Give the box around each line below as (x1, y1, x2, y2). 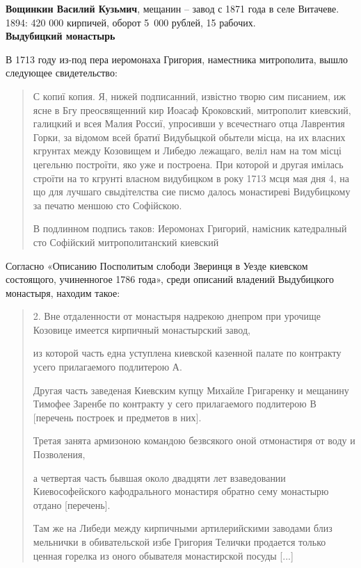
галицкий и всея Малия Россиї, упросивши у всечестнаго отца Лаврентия (33, 116, 345, 131)
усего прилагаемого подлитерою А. (33, 359, 182, 374)
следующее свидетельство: (6, 65, 118, 80)
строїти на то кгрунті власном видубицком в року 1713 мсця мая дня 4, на (33, 170, 349, 185)
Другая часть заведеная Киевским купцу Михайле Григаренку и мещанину (33, 382, 349, 397)
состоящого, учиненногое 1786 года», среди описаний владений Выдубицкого (6, 272, 335, 286)
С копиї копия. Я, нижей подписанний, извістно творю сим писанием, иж (33, 88, 346, 103)
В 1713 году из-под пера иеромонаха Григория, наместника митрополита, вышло (6, 51, 348, 66)
